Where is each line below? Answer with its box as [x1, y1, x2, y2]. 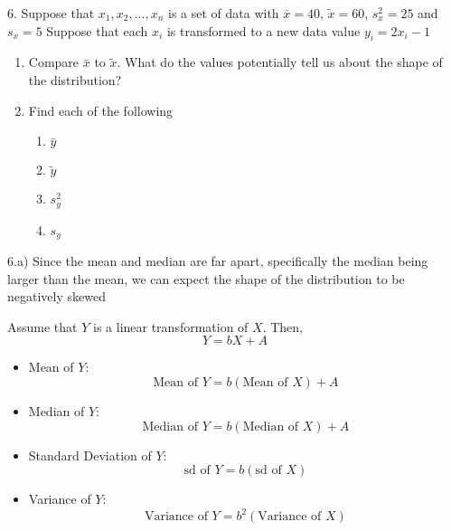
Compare [28, 52, 80, 71]
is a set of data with [168, 4, 279, 22]
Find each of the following [28, 100, 174, 119]
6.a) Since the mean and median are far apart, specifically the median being [7, 251, 428, 270]
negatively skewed [7, 287, 106, 306]
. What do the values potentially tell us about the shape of [117, 52, 443, 71]
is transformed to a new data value [166, 21, 361, 40]
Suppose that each [46, 21, 148, 40]
